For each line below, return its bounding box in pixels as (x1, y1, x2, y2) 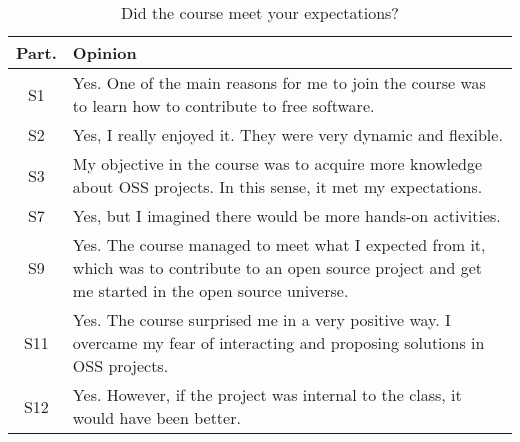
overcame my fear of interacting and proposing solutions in (72, 331, 485, 354)
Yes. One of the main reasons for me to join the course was (72, 71, 486, 94)
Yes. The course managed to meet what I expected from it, (72, 233, 486, 256)
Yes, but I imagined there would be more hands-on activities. (72, 204, 501, 227)
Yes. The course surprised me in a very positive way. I (72, 308, 451, 331)
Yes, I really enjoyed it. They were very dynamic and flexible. (72, 123, 503, 146)
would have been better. (72, 406, 241, 429)
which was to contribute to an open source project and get (72, 256, 483, 279)
